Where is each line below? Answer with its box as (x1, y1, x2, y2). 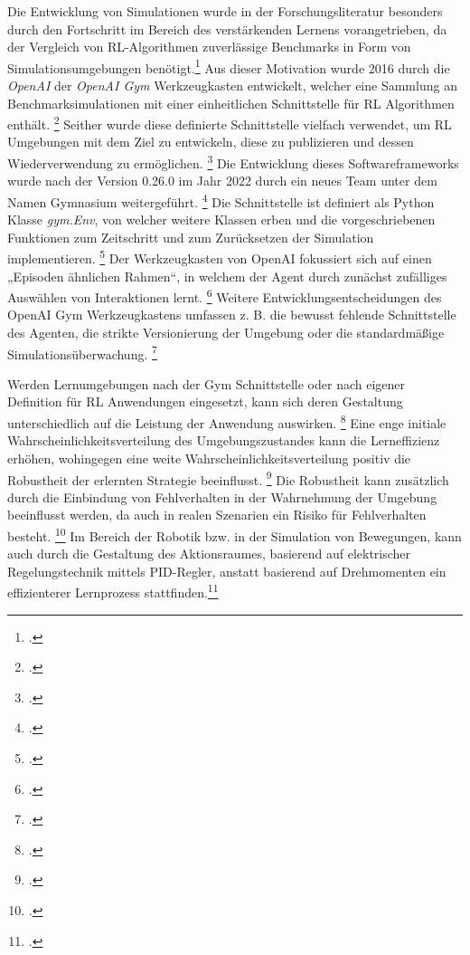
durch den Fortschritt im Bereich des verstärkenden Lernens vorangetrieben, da (7, 19, 447, 38)
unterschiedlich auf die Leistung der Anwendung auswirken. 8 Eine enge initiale (7, 411, 446, 432)
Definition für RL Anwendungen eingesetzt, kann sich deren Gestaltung (7, 392, 403, 411)
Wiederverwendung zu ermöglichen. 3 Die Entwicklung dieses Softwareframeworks (7, 151, 459, 172)
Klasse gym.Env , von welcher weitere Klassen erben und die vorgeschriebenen (7, 210, 436, 229)
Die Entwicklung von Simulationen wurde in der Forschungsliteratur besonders (7, 2, 443, 20)
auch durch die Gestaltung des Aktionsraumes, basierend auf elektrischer (7, 544, 411, 563)
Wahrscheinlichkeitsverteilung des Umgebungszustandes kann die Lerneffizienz (7, 431, 440, 450)
